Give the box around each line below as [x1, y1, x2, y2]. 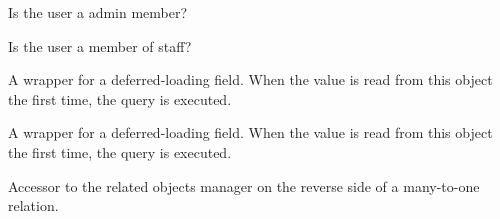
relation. [8, 195, 59, 216]
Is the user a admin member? [8, 2, 188, 22]
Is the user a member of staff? [8, 35, 192, 56]
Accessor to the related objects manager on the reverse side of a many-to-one [8, 175, 480, 196]
